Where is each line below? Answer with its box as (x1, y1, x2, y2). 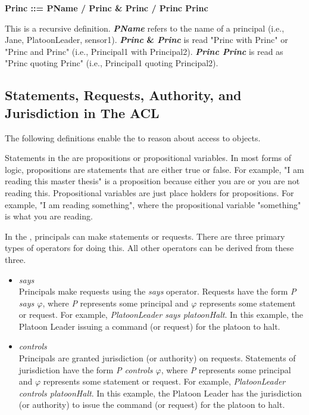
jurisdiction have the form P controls (18, 363, 153, 376)
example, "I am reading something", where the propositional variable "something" (5, 198, 301, 210)
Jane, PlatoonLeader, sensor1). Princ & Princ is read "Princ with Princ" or (5, 33, 288, 46)
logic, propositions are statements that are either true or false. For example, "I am (5, 163, 304, 175)
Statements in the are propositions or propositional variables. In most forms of (5, 151, 292, 164)
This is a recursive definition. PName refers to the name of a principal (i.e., (5, 21, 285, 34)
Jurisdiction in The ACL (5, 103, 160, 122)
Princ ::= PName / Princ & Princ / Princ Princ (5, 2, 208, 14)
